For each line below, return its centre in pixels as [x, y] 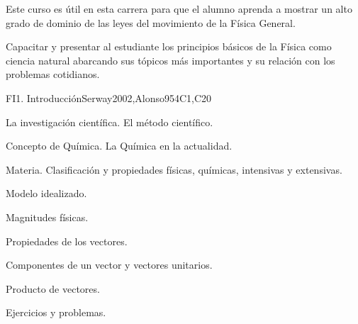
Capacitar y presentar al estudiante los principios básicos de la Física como [169, 46]
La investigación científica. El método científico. [110, 122]
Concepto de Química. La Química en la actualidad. [119, 146]
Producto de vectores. [53, 288]
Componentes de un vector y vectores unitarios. [109, 265]
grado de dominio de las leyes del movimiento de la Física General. [151, 22]
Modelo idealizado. [46, 193]
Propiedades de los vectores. [67, 241]
